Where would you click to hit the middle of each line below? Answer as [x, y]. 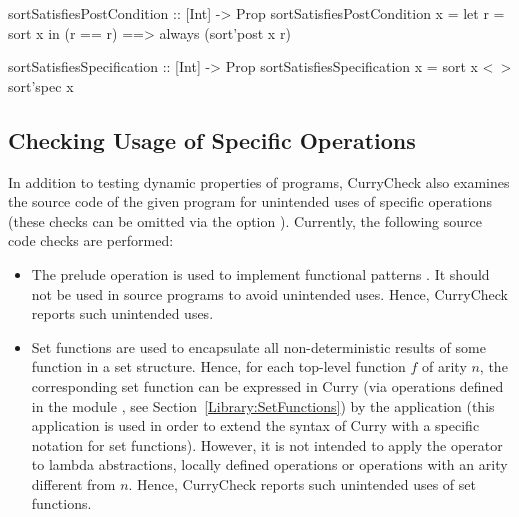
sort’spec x [41, 85]
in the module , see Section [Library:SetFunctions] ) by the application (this [263, 405]
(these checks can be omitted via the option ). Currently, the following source [245, 220]
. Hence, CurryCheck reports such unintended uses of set [302, 483]
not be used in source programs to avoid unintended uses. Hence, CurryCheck [269, 293]
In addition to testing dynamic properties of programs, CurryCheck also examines [259, 181]
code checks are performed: [91, 240]
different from [73, 483]
